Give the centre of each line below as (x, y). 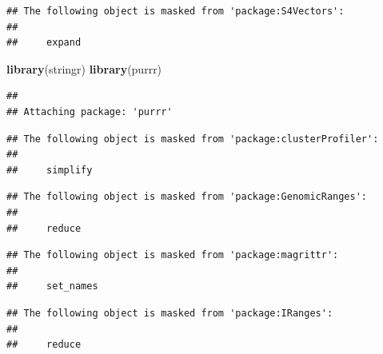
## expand (44, 43)
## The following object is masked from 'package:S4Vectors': (176, 11)
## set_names (52, 286)
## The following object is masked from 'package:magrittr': (173, 255)
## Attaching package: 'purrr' (90, 111)
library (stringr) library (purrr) (84, 68)
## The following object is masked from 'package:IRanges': (170, 313)
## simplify (50, 170)
